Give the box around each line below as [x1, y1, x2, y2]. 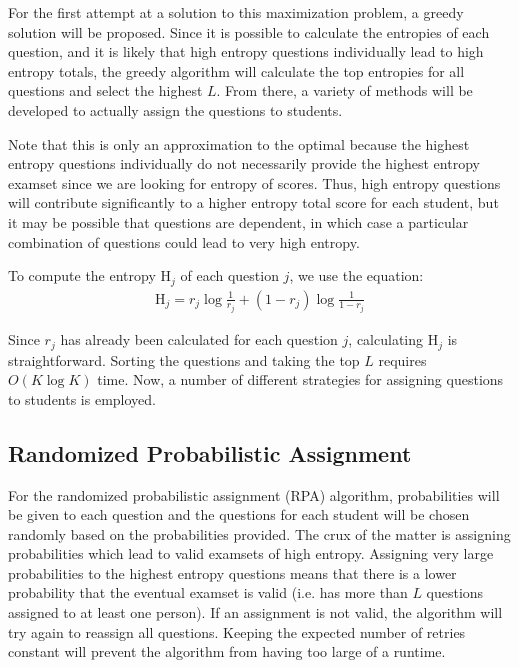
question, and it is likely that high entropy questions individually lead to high [8, 41, 484, 62]
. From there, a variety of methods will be [216, 80, 473, 101]
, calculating [348, 329, 424, 350]
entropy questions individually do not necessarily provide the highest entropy [8, 153, 480, 174]
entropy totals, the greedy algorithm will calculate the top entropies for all [8, 60, 465, 81]
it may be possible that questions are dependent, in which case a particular [8, 211, 469, 232]
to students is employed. [8, 388, 156, 409]
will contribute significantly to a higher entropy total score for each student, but [8, 192, 499, 213]
